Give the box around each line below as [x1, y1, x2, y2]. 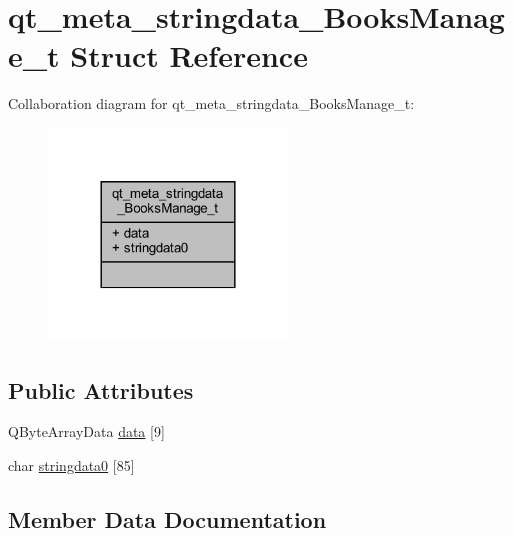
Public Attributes [8, 374, 194, 405]
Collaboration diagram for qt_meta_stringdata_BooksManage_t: [8, 93, 415, 114]
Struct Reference [70, 35, 308, 76]
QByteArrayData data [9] [8, 421, 165, 442]
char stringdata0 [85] [8, 455, 135, 476]
